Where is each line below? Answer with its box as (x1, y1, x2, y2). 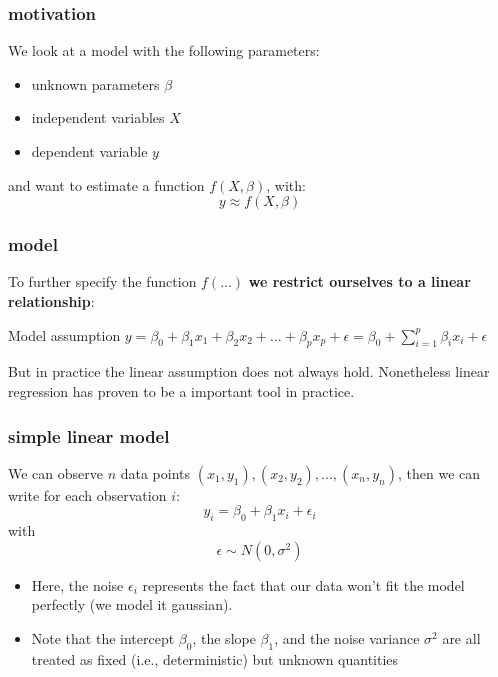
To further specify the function (8, 271, 197, 292)
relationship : (8, 291, 95, 311)
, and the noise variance (274, 627, 420, 648)
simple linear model (8, 423, 170, 448)
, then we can (398, 462, 481, 483)
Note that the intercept (31, 627, 175, 648)
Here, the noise (31, 574, 124, 595)
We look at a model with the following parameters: (8, 40, 320, 61)
